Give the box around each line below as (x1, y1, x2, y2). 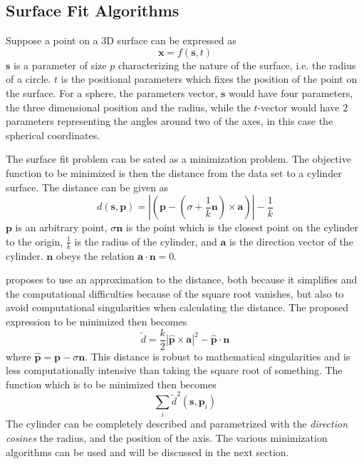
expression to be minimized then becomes (6, 313, 187, 328)
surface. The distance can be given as (6, 179, 169, 194)
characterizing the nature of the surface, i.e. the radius (118, 57, 356, 72)
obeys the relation (56, 248, 135, 263)
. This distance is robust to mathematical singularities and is (85, 348, 350, 363)
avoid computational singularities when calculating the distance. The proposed (6, 300, 349, 315)
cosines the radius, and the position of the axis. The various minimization (6, 430, 328, 445)
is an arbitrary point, (15, 220, 108, 235)
